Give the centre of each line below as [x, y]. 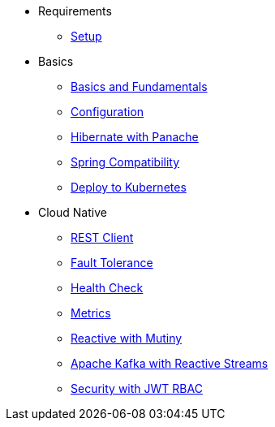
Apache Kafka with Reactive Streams [170, 363]
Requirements [75, 11]
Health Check [107, 288]
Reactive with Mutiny [127, 338]
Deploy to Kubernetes [129, 187]
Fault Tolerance [112, 263]
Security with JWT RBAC [137, 388]
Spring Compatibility [125, 162]
